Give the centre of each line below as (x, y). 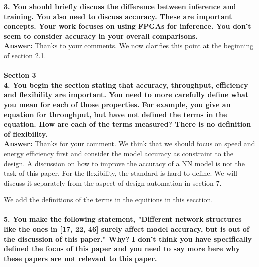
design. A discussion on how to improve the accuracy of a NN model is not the (124, 163)
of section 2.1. (25, 55)
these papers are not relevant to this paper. (81, 258)
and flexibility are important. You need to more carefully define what (126, 95)
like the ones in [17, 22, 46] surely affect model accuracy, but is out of (127, 229)
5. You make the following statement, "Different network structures (123, 219)
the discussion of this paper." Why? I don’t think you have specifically (128, 239)
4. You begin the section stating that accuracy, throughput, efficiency (126, 85)
